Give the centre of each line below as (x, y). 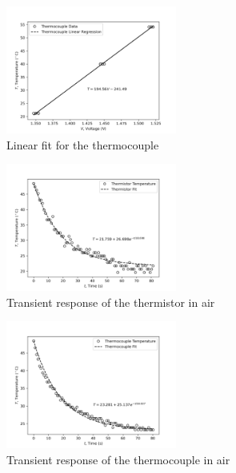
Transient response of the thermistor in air (111, 302)
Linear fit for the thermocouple (83, 144)
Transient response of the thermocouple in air (118, 459)
